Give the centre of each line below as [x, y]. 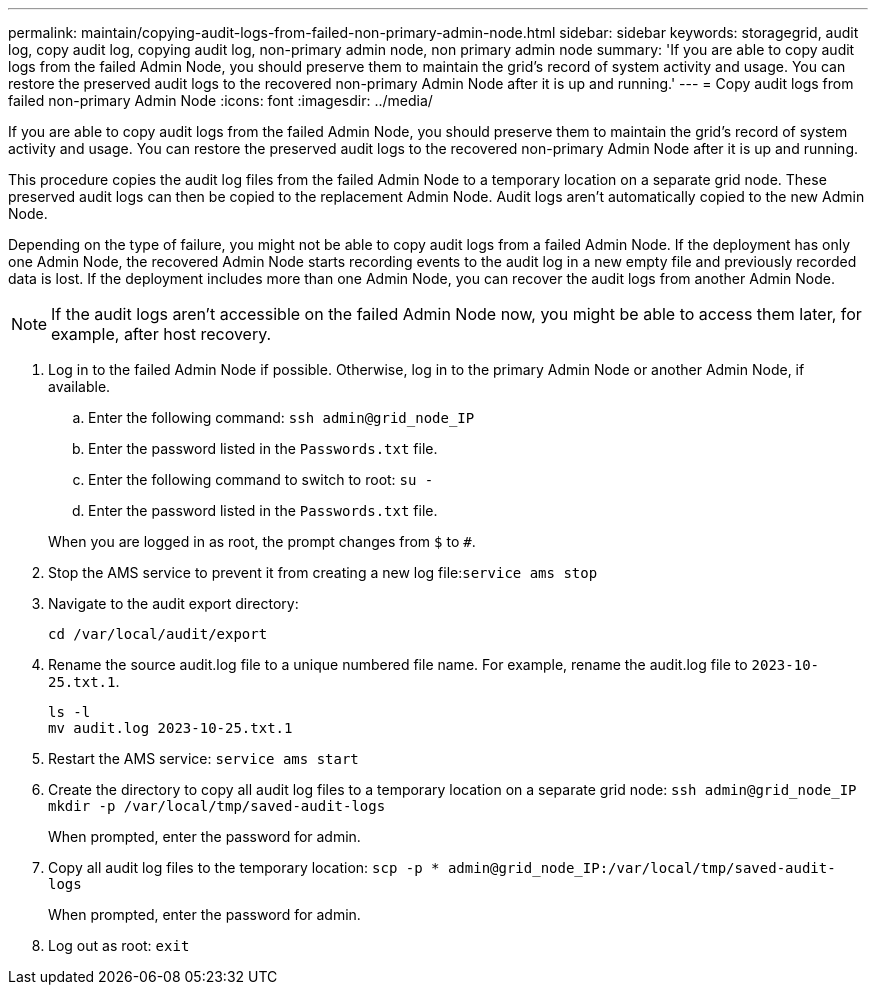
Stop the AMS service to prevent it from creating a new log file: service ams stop [323, 572]
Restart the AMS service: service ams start [203, 758]
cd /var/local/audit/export [158, 634]
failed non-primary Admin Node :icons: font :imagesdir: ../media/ [220, 100]
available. [79, 386]
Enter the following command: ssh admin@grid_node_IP [281, 417]
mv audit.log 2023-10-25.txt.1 [170, 728]
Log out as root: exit [119, 945]
